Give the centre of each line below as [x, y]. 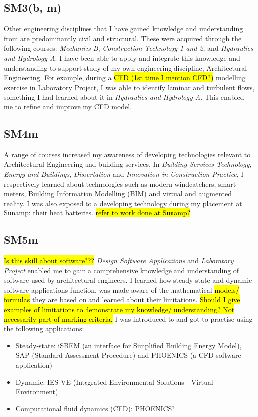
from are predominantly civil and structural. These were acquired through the [123, 38]
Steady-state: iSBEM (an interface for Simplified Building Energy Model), [129, 345]
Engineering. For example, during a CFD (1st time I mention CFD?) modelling [125, 77]
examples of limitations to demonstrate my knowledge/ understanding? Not [119, 309]
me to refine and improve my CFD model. [68, 106]
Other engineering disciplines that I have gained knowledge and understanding [124, 29]
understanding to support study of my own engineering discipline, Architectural [126, 67]
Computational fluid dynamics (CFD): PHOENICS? [95, 408]
